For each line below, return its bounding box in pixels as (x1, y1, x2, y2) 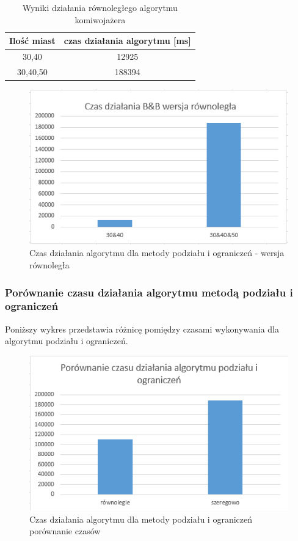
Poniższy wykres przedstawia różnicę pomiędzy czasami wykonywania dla (5, 322, 279, 335)
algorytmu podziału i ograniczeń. (5, 334, 128, 347)
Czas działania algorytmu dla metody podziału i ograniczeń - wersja (29, 246, 285, 259)
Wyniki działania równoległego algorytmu (22, 1, 178, 13)
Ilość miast (9, 34, 56, 47)
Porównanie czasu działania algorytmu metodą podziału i (5, 284, 293, 300)
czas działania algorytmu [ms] (64, 34, 191, 47)
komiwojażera (74, 13, 126, 26)
